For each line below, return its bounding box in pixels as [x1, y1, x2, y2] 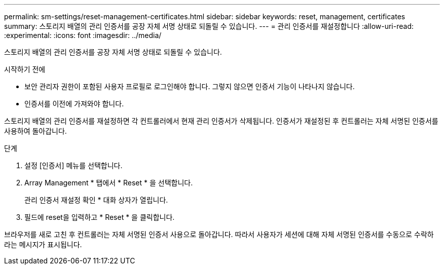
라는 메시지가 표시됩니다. [4, 240, 82, 249]
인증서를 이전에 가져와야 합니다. [24, 99, 124, 108]
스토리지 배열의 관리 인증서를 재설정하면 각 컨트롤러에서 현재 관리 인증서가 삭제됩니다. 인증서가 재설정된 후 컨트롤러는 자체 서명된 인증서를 [4, 117, 438, 125]
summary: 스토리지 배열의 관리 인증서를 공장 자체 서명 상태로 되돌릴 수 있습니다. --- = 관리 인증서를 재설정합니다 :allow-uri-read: [4, 22, 414, 30]
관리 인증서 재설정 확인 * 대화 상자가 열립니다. [24, 196, 168, 204]
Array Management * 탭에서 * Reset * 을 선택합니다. [24, 178, 193, 187]
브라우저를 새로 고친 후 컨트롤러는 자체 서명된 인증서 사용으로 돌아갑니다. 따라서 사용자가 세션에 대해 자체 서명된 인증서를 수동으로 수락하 [4, 230, 434, 239]
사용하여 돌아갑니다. [4, 127, 67, 135]
